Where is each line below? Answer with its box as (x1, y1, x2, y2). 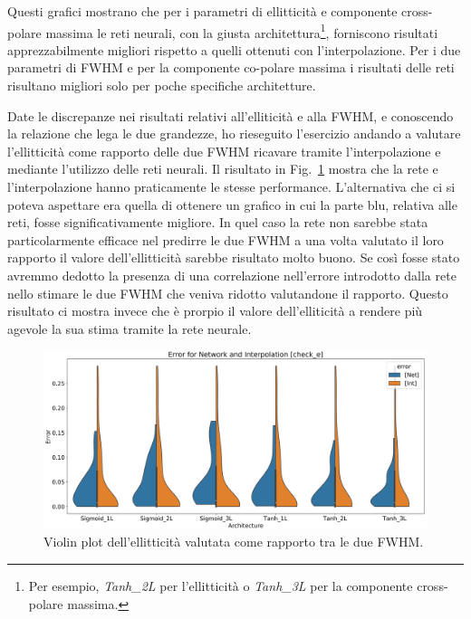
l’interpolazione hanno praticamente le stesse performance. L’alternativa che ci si (7, 177, 456, 195)
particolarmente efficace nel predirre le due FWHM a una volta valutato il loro (7, 230, 444, 249)
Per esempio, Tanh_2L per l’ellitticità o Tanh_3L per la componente (28, 576, 413, 595)
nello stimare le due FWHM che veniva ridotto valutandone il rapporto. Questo (7, 283, 448, 302)
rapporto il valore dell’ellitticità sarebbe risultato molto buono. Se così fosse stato (7, 248, 460, 267)
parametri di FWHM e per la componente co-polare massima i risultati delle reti (7, 58, 455, 77)
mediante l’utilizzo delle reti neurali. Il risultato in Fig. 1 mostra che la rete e (7, 159, 438, 178)
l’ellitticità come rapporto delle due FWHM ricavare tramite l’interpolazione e (7, 141, 441, 160)
